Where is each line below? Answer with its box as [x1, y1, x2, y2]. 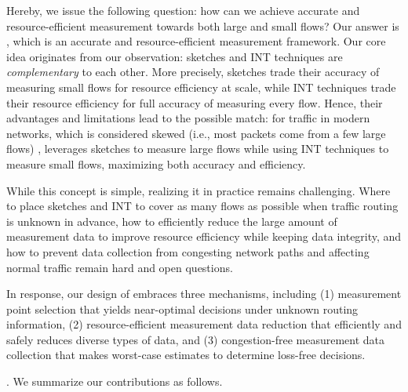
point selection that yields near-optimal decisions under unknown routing [6, 300, 359, 317]
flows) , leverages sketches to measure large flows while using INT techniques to [6, 140, 389, 157]
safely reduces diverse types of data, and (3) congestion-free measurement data [6, 331, 385, 347]
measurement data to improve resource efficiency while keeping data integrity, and [6, 228, 402, 245]
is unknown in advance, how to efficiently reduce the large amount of [6, 212, 337, 229]
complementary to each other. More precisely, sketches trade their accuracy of [6, 64, 380, 80]
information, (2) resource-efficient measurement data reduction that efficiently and [6, 316, 402, 332]
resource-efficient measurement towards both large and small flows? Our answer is [6, 17, 399, 34]
